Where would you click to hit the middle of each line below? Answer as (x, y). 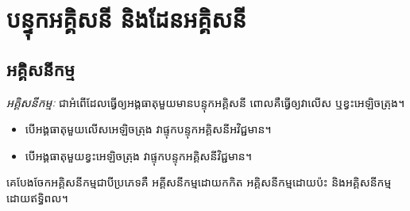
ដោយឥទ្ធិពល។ (37, 197)
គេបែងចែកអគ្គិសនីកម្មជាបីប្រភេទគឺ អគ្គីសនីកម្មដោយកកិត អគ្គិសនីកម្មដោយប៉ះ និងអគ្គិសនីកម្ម (199, 182)
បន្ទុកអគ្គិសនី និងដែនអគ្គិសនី (126, 19)
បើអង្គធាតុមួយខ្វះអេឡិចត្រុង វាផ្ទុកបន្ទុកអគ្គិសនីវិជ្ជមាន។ (138, 155)
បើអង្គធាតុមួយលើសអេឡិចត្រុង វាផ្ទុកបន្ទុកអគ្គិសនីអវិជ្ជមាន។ (148, 129)
